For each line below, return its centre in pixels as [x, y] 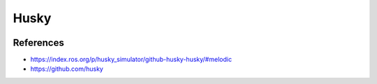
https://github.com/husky [67, 69]
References [38, 43]
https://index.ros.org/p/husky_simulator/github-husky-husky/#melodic [131, 60]
